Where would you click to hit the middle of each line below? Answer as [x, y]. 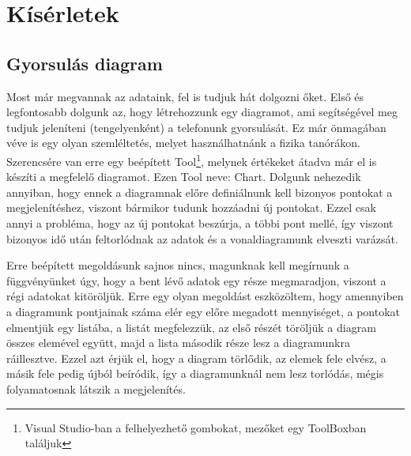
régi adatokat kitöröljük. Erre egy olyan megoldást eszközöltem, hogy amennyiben [205, 296]
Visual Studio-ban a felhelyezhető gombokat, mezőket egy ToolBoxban [196, 427]
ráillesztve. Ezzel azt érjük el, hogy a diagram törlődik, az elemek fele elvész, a [196, 358]
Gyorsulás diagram [85, 63]
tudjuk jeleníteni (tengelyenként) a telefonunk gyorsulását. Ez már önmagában [196, 127]
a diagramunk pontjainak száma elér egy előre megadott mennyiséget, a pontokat [204, 311]
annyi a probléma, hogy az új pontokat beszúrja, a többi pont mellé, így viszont [200, 222]
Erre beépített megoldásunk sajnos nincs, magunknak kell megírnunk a [178, 265]
